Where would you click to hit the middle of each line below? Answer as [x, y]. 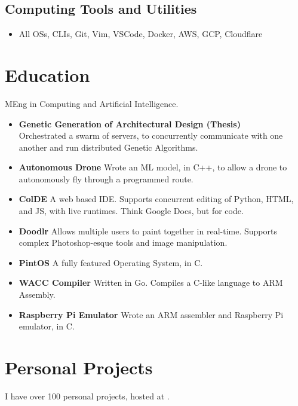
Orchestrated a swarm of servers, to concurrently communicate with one [151, 135]
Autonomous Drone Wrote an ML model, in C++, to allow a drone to [153, 167]
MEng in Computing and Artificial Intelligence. [92, 103]
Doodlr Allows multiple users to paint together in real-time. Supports [148, 231]
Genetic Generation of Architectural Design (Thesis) [130, 123]
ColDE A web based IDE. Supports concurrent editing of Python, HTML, [156, 199]
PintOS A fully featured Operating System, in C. [111, 262]
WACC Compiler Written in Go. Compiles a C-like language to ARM [151, 283]
